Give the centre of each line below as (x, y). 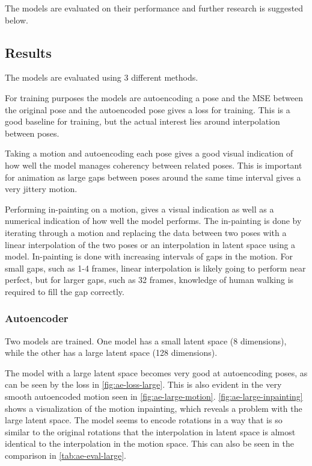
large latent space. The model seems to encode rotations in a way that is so (144, 420)
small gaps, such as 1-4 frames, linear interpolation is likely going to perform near (155, 268)
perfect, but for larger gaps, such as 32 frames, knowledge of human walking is (149, 280)
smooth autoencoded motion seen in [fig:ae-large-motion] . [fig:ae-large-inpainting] (154, 396)
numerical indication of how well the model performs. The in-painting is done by (153, 221)
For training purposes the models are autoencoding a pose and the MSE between (154, 97)
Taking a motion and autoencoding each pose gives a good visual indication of (149, 153)
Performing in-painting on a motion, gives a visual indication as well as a (139, 209)
